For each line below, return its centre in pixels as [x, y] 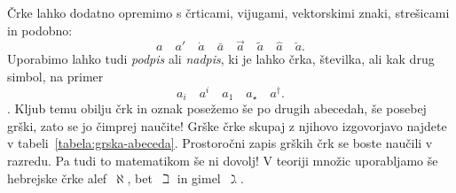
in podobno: [40, 30]
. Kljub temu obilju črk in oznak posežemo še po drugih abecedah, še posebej [217, 108]
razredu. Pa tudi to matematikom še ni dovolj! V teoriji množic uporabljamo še [223, 160]
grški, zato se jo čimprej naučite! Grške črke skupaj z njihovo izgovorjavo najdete [227, 125]
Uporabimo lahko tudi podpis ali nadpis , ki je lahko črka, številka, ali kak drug [221, 59]
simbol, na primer [55, 76]
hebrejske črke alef [57, 178]
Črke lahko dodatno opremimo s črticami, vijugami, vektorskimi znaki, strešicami [228, 12]
